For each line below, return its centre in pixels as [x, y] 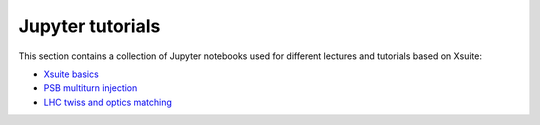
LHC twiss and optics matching [107, 102]
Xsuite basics [71, 74]
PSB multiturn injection [90, 88]
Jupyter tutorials [89, 26]
